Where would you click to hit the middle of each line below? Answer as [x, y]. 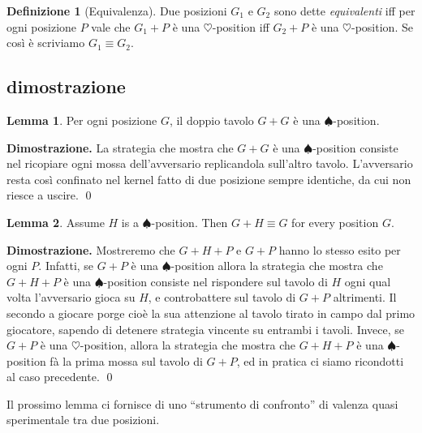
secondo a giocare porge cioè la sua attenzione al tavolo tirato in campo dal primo [211, 313]
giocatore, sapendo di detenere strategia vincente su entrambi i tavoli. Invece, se [206, 329]
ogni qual [368, 281]
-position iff [241, 26]
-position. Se [382, 26]
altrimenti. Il [365, 297]
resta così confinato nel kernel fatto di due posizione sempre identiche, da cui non [209, 179]
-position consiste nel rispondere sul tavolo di [215, 281]
